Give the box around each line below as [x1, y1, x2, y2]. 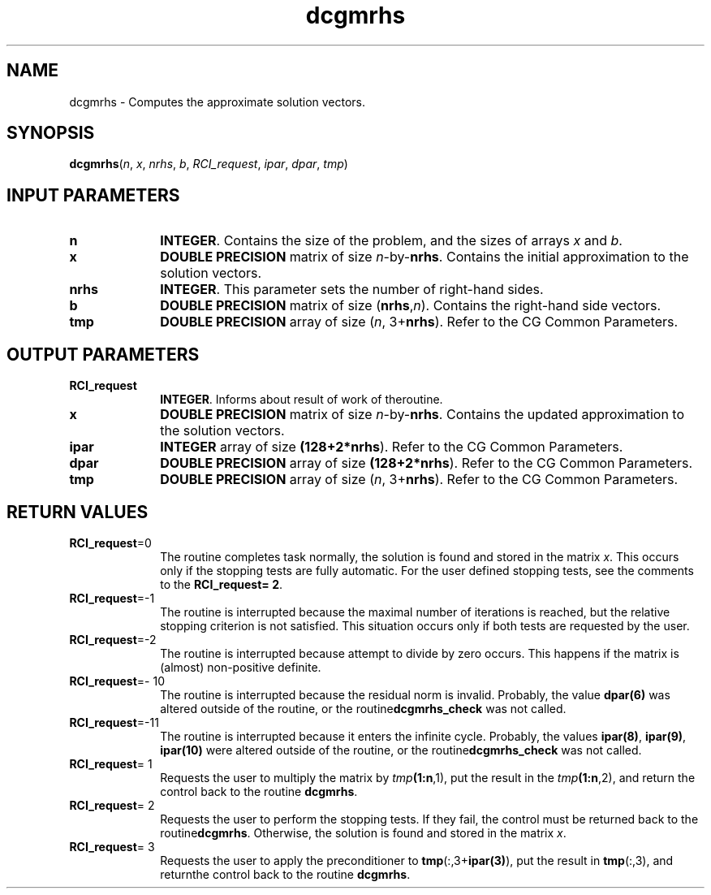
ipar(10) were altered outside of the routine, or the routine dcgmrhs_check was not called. [160, 742, 642, 757]
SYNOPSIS [6, 123, 95, 144]
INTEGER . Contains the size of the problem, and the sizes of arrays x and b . [160, 232, 623, 249]
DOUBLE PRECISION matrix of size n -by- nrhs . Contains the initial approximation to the [160, 249, 689, 266]
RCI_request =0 [69, 535, 152, 550]
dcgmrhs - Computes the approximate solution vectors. [69, 94, 366, 109]
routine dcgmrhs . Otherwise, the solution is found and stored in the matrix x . [160, 825, 567, 840]
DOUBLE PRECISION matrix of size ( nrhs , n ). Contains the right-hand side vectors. [160, 297, 661, 314]
